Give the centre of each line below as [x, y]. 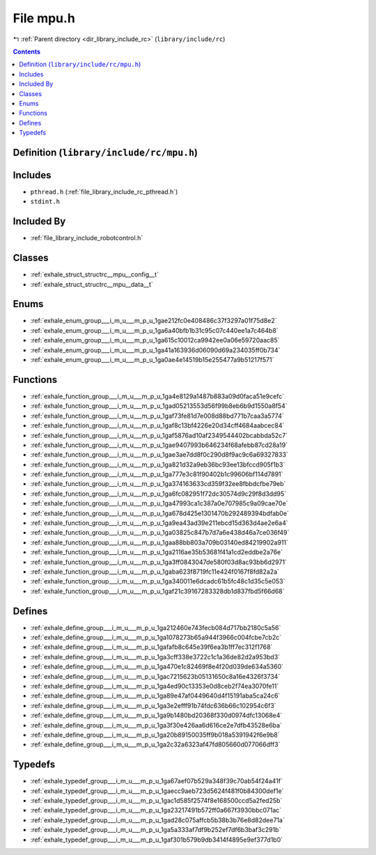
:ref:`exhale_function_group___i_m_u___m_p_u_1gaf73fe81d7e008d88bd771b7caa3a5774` [157, 416]
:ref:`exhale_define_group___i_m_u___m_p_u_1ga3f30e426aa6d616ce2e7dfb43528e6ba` [156, 725]
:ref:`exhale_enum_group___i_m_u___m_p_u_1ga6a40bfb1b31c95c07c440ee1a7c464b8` [154, 330]
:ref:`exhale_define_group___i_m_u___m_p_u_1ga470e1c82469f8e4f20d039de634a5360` [157, 667]
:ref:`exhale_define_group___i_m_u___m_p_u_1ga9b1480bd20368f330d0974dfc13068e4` [156, 715]
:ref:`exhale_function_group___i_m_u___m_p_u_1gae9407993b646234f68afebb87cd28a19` [159, 445]
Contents [27, 52]
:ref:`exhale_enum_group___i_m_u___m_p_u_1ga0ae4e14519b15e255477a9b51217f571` [152, 360]
